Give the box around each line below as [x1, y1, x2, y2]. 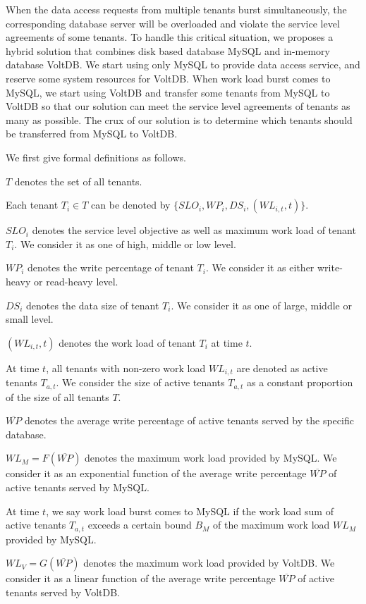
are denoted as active [236, 360, 328, 375]
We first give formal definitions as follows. [6, 149, 186, 164]
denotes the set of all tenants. [14, 173, 142, 188]
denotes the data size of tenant [26, 297, 159, 312]
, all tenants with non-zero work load [46, 360, 206, 375]
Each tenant [6, 197, 59, 212]
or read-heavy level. [34, 273, 118, 288]
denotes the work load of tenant [59, 335, 196, 350]
